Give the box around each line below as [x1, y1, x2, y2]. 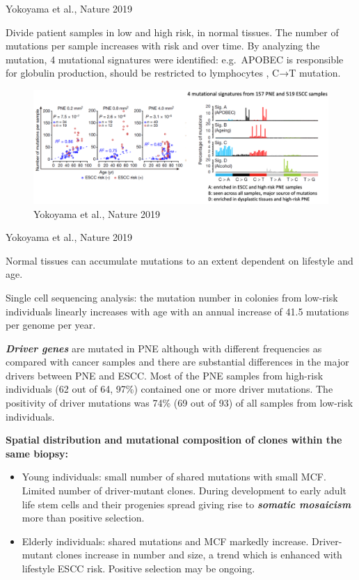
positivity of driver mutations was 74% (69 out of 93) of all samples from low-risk [6, 395, 353, 410]
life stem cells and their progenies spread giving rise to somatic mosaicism [22, 496, 351, 511]
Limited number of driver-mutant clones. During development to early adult [22, 483, 346, 498]
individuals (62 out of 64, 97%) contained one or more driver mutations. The [6, 382, 333, 396]
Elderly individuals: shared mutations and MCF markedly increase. [22, 533, 309, 548]
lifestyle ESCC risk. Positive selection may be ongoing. [22, 561, 255, 575]
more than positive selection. [22, 510, 145, 525]
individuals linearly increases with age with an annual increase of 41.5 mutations [6, 304, 349, 318]
